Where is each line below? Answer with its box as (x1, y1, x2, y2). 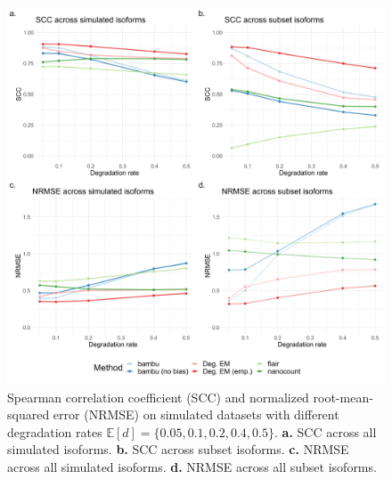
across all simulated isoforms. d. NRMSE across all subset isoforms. (7, 457, 377, 475)
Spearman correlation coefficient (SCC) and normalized (7, 387, 309, 406)
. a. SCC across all (274, 422, 377, 441)
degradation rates (7, 422, 102, 441)
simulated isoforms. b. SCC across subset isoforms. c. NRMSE (7, 440, 349, 459)
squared (7, 405, 50, 424)
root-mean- (313, 387, 373, 406)
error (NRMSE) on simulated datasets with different (53, 405, 339, 424)
